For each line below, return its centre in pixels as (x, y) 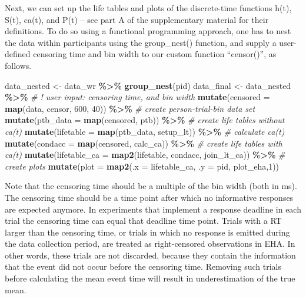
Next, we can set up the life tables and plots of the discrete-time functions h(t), (148, 8)
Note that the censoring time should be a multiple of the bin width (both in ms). (151, 186)
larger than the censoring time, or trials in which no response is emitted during (147, 232)
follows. (18, 65)
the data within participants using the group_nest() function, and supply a (141, 42)
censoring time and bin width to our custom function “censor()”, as (155, 54)
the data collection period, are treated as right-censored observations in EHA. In (150, 244)
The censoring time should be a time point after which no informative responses (149, 197)
